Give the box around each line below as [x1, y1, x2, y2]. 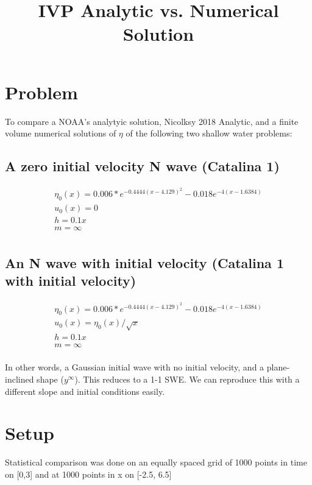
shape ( [37, 372, 64, 385]
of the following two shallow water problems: [126, 127, 292, 140]
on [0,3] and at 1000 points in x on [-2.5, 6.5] [5, 467, 172, 480]
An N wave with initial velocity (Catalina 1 [5, 253, 284, 272]
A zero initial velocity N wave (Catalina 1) [5, 157, 280, 175]
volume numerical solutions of [5, 127, 116, 140]
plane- [266, 361, 290, 373]
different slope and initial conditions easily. [5, 384, 165, 397]
